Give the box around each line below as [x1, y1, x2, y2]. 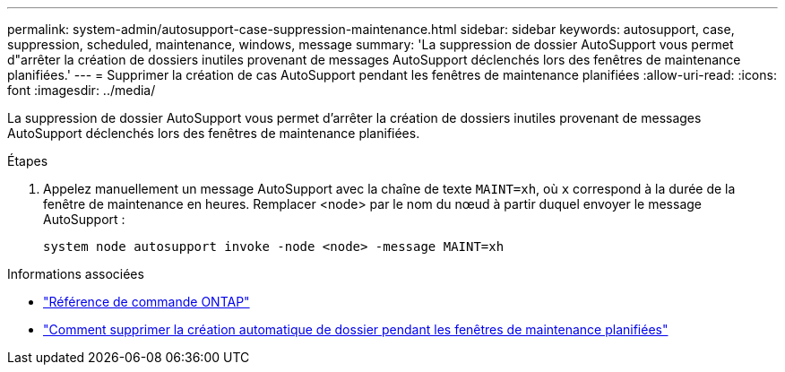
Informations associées [7, 266, 144, 281]
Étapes [7, 153, 48, 169]
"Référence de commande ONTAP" [43, 294, 250, 309]
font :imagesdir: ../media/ [7, 82, 156, 98]
